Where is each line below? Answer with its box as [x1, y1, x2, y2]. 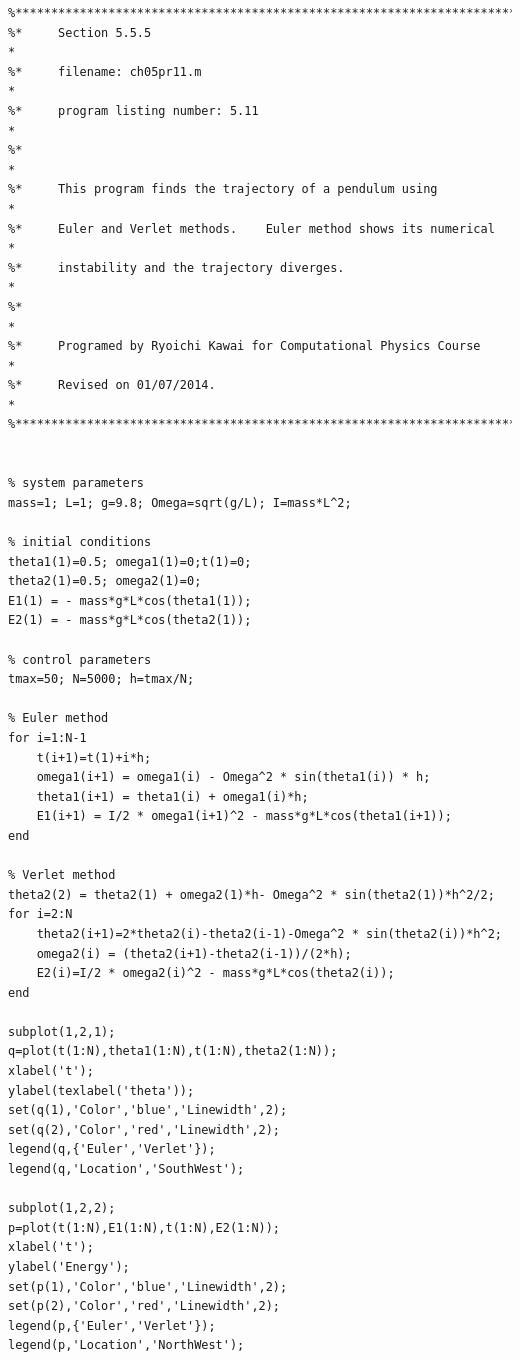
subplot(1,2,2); [8, 1201, 116, 1216]
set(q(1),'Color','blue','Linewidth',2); [8, 1103, 288, 1118]
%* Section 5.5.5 [8, 25, 152, 40]
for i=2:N [8, 907, 73, 922]
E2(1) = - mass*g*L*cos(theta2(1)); [8, 613, 252, 628]
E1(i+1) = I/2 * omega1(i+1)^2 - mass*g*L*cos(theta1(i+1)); [36, 809, 452, 824]
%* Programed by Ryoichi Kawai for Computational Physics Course [8, 339, 481, 354]
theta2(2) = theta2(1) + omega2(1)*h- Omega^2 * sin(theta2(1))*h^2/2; [8, 887, 495, 902]
